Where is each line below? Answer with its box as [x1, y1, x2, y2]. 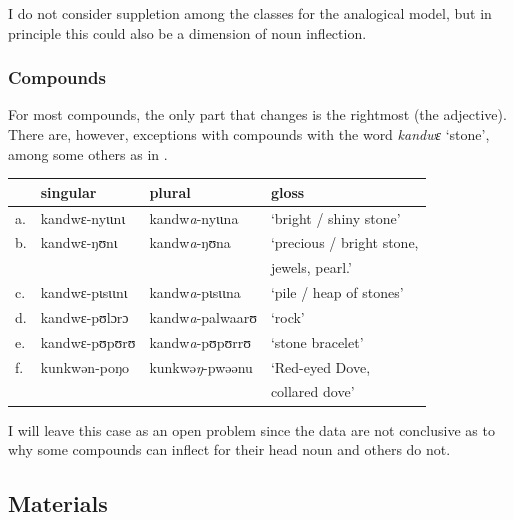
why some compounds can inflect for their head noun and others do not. [8, 439, 451, 460]
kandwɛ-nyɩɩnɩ [40, 207, 126, 228]
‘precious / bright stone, [270, 232, 419, 253]
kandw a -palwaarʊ [149, 306, 257, 327]
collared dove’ [270, 381, 355, 402]
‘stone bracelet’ [270, 331, 364, 352]
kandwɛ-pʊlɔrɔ [40, 306, 129, 327]
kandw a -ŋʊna [149, 232, 231, 253]
